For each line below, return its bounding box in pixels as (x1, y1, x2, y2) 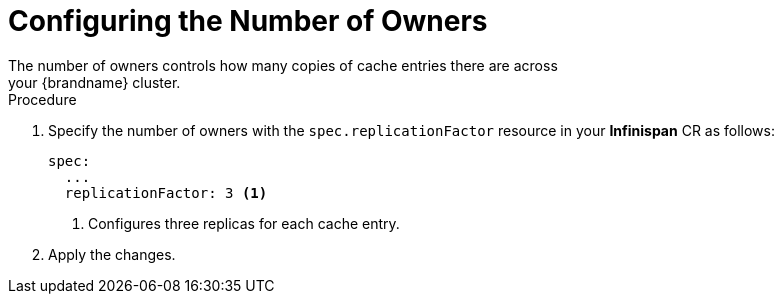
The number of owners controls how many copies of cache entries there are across (8, 56, 558, 74)
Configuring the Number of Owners (8, 4, 488, 38)
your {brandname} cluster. (8, 73, 181, 91)
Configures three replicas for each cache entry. (88, 214, 400, 232)
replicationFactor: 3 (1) (64, 184, 268, 201)
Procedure (8, 90, 77, 108)
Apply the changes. (48, 245, 176, 263)
